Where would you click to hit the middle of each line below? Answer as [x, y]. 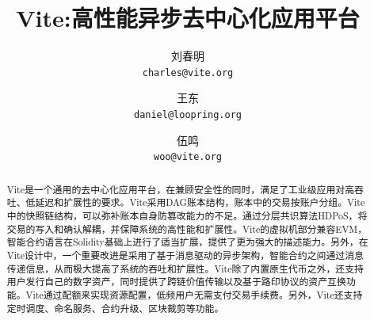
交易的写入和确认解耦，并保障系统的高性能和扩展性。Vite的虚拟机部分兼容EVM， [187, 229]
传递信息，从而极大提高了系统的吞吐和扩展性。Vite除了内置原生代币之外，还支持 [185, 268]
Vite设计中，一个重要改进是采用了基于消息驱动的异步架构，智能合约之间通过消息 [185, 255]
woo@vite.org [188, 157]
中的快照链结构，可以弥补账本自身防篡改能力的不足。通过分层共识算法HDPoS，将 [187, 215]
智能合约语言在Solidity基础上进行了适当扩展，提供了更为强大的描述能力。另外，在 [187, 242]
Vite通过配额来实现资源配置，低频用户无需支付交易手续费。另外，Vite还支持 [194, 294]
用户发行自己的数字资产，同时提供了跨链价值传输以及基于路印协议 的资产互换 [176, 282]
